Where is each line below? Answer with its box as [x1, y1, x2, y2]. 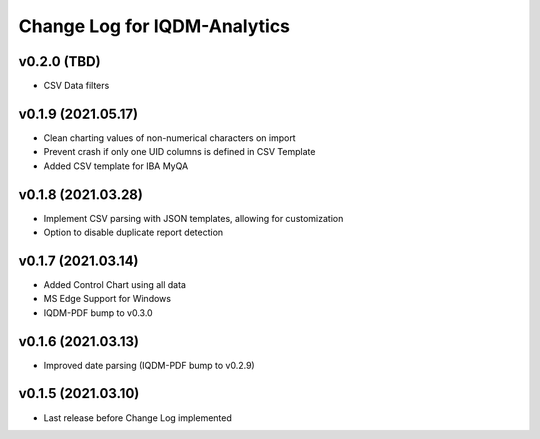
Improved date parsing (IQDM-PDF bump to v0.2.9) [43, 359, 255, 371]
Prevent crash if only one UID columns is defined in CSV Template [43, 146, 316, 158]
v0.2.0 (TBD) [18, 53, 101, 70]
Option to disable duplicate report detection [43, 226, 224, 239]
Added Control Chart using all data [43, 278, 187, 290]
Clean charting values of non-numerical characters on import [43, 131, 296, 144]
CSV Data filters [43, 80, 110, 92]
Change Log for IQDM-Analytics [18, 15, 290, 37]
